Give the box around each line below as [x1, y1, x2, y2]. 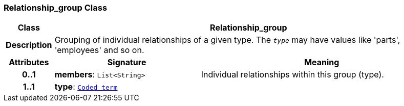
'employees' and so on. [54, 45, 144, 56]
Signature [107, 57, 146, 68]
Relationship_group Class [4, 3, 108, 13]
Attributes [9, 57, 49, 68]
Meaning [304, 57, 339, 68]
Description [6, 40, 52, 50]
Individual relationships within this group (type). [201, 69, 384, 80]
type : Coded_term [54, 82, 118, 92]
